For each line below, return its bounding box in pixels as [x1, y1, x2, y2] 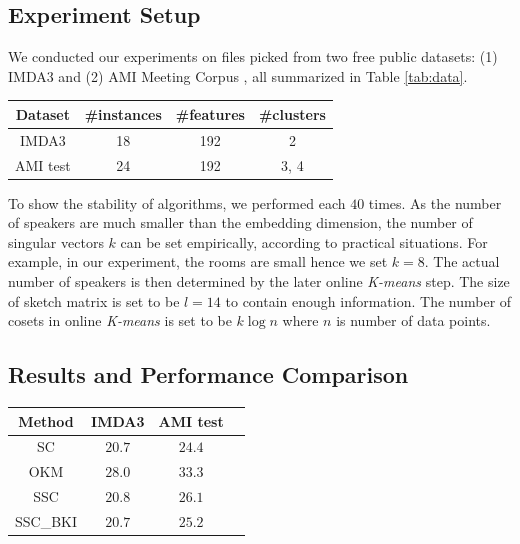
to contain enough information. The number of [225, 290, 512, 311]
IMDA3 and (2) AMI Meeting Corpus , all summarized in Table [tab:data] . [8, 65, 468, 86]
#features [175, 103, 245, 124]
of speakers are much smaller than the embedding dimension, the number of [8, 212, 473, 233]
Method [18, 410, 74, 431]
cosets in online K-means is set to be [8, 310, 232, 331]
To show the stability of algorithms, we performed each [8, 192, 346, 213]
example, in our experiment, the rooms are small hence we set [8, 251, 388, 272]
